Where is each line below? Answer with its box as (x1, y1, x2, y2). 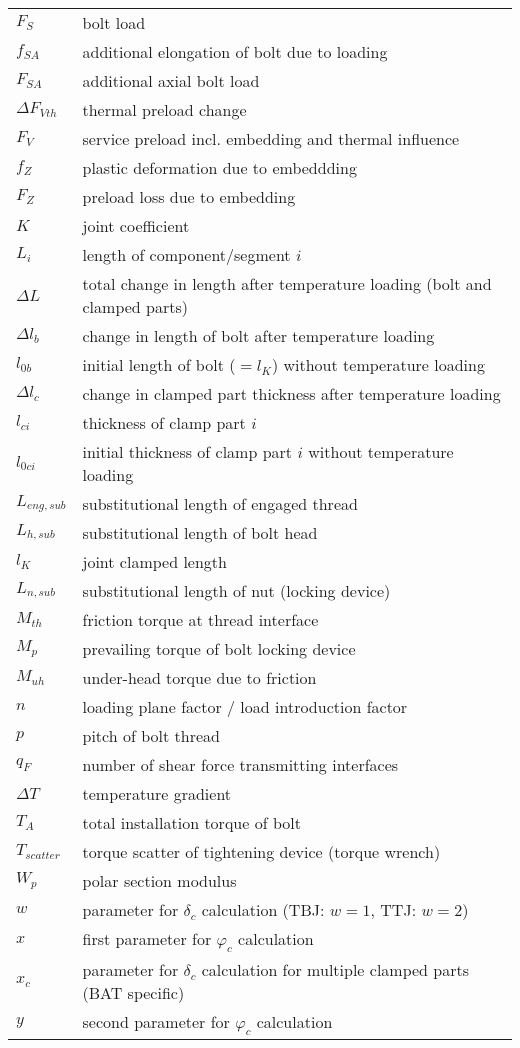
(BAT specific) (82, 981, 185, 1005)
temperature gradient (82, 782, 232, 805)
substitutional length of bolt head (82, 521, 318, 544)
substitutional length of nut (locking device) (82, 579, 391, 602)
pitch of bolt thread (82, 724, 220, 747)
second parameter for (82, 1010, 230, 1034)
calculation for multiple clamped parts (201, 958, 470, 982)
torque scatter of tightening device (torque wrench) (82, 840, 441, 863)
